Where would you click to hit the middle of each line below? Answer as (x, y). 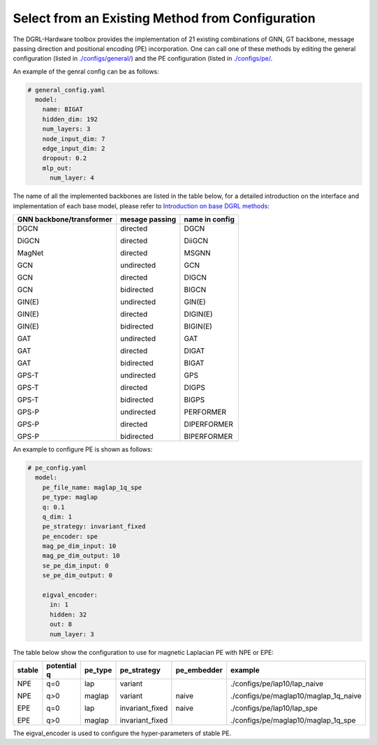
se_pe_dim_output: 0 (77, 576)
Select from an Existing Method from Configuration (164, 18)
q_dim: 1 (57, 516)
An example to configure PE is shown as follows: (83, 449)
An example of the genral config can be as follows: (86, 71)
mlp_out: (57, 168)
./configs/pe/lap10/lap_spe (274, 708)
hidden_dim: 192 (70, 119)
